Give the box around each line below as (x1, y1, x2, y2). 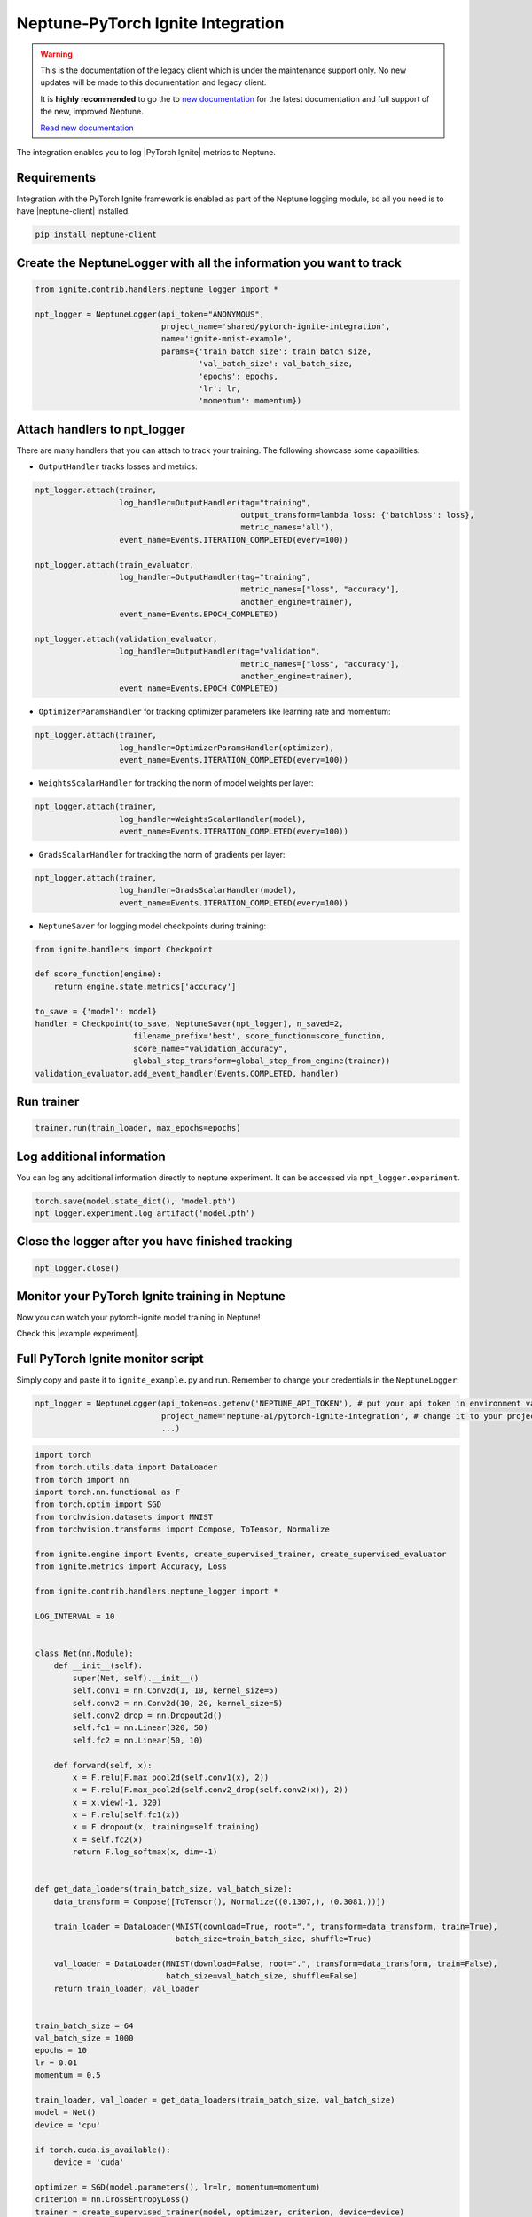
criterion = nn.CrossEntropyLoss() (35, 2195, 190, 2205)
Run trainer (16, 1093, 80, 1108)
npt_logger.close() (35, 1263, 120, 1273)
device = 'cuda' (53, 2158, 124, 2167)
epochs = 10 (35, 2045, 88, 2056)
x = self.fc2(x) (72, 1834, 144, 1845)
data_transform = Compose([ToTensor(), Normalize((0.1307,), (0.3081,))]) (53, 1896, 386, 1907)
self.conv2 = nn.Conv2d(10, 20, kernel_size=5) (72, 1698, 284, 1708)
